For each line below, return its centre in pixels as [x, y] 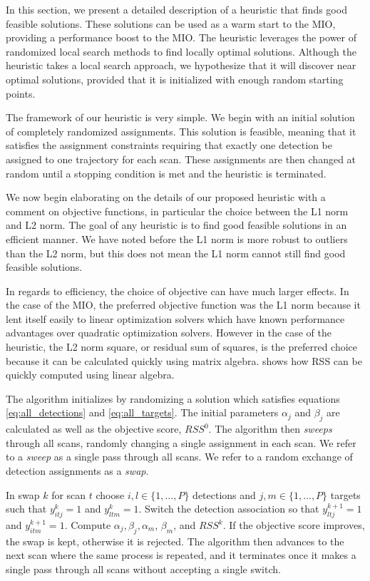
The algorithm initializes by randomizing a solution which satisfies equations [173, 398]
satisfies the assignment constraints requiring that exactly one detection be [169, 145]
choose [110, 494]
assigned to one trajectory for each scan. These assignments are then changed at [181, 159]
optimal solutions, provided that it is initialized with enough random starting [175, 79]
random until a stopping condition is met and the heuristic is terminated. [166, 173]
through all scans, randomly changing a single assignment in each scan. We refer [181, 442]
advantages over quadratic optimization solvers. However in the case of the [169, 333]
